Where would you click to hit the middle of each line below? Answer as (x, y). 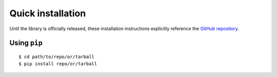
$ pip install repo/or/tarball (58, 64)
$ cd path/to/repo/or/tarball (57, 57)
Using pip (26, 43)
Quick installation (48, 13)
